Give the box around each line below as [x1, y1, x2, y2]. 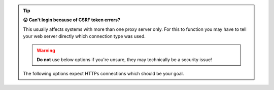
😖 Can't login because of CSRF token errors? [23, 17, 120, 23]
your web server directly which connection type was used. [23, 33, 146, 39]
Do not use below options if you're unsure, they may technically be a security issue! [37, 56, 213, 63]
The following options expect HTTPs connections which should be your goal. [23, 71, 184, 77]
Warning [37, 47, 55, 53]
